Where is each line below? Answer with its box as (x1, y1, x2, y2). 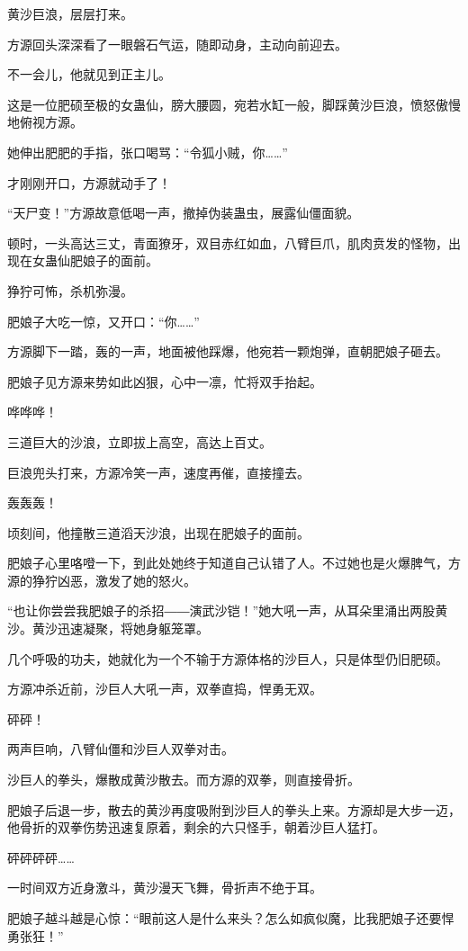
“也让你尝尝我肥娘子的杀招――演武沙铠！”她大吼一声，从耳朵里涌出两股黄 (7, 601, 448, 620)
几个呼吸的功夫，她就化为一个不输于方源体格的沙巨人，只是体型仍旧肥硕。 (7, 649, 448, 668)
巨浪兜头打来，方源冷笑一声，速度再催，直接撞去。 (7, 462, 310, 481)
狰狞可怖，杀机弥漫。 (7, 281, 133, 300)
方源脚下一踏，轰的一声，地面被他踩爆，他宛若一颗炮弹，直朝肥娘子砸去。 (7, 342, 448, 361)
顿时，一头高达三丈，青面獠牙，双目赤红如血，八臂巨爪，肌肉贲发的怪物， (7, 233, 448, 252)
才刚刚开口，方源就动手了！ (7, 173, 171, 192)
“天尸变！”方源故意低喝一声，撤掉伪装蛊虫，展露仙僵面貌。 (7, 203, 360, 222)
